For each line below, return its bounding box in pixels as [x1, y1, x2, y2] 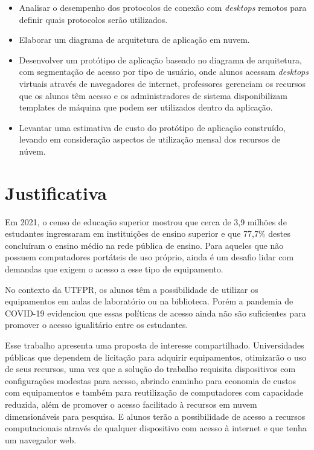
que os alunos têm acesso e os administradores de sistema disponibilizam [19, 89, 287, 101]
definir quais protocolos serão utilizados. [19, 13, 168, 25]
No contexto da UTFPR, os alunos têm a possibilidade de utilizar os [5, 283, 258, 295]
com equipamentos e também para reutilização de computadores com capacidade [5, 386, 304, 399]
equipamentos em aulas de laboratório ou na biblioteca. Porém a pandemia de [5, 295, 293, 307]
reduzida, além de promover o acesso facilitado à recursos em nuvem [5, 397, 257, 410]
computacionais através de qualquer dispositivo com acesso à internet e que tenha [5, 422, 307, 434]
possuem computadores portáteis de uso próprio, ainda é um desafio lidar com [5, 251, 294, 263]
